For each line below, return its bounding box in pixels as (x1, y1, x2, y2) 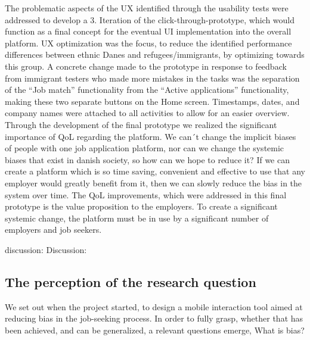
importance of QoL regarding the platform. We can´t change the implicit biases (5, 130, 296, 142)
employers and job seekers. (5, 223, 102, 236)
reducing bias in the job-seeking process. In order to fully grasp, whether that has (5, 312, 303, 325)
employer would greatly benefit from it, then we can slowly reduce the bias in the (5, 176, 302, 189)
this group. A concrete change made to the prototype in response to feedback (5, 60, 287, 72)
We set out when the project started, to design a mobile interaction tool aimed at (5, 300, 303, 313)
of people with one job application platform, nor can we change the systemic (5, 142, 284, 154)
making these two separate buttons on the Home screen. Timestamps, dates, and (5, 95, 300, 107)
